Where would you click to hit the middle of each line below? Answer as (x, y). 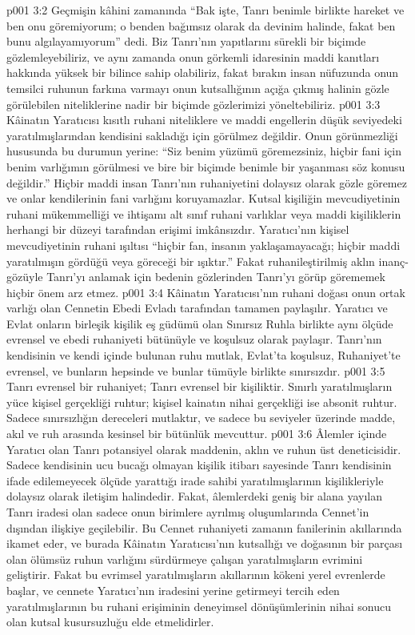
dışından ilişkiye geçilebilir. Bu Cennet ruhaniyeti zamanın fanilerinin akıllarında (204, 527)
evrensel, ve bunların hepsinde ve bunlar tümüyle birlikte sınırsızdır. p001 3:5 (196, 370)
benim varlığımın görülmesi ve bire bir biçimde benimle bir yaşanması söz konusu (206, 166)
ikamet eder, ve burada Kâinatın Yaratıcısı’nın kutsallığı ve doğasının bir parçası (205, 543)
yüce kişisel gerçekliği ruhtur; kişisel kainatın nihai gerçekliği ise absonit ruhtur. (202, 402)
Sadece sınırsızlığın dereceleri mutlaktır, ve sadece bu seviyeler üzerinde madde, (201, 418)
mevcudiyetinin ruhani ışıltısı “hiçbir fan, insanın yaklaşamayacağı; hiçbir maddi (204, 245)
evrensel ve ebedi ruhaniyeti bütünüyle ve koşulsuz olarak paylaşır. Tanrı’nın (194, 339)
